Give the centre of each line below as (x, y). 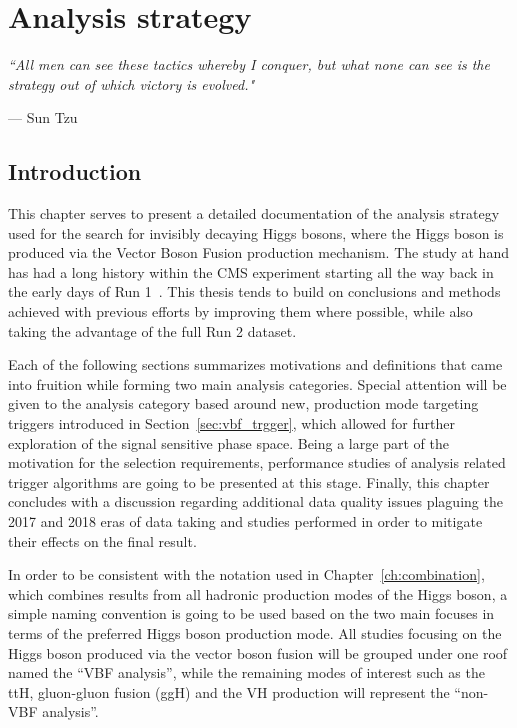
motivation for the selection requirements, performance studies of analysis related (257, 462)
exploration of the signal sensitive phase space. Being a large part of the (228, 442)
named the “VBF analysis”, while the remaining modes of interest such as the (246, 672)
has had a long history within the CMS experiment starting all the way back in (251, 271)
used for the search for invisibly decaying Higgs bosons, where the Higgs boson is (256, 232)
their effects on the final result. (102, 540)
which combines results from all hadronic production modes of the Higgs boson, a (258, 593)
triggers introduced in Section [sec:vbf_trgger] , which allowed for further (231, 423)
